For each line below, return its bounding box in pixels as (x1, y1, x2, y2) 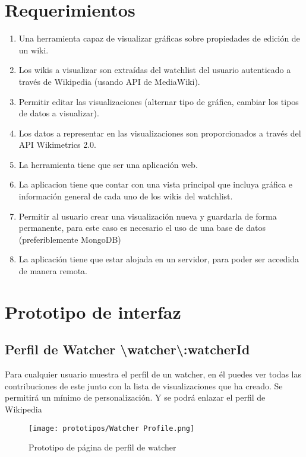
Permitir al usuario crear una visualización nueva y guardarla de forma (18, 210, 277, 222)
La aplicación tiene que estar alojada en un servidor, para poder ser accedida (18, 253, 299, 265)
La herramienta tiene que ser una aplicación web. (18, 158, 198, 170)
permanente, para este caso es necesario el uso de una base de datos (18, 221, 266, 234)
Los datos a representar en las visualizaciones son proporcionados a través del (18, 126, 301, 139)
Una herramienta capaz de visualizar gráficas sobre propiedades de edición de (18, 32, 300, 45)
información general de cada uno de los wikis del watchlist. (18, 190, 233, 202)
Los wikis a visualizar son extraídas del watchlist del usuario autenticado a (18, 64, 291, 76)
